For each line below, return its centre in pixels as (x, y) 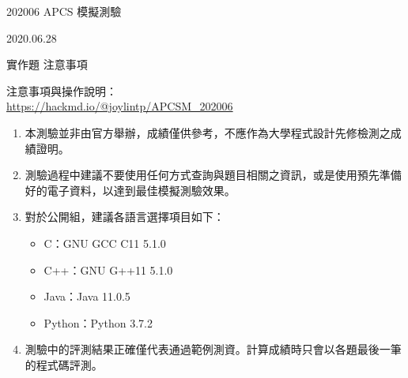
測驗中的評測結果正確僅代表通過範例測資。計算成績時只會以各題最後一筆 (213, 349)
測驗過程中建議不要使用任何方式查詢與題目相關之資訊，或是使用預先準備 (213, 175)
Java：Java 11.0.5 (87, 296)
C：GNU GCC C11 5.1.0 (105, 243)
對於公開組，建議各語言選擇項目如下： (125, 217)
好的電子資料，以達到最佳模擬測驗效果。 (130, 190)
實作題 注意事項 (47, 64)
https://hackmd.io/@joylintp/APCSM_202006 (120, 106)
